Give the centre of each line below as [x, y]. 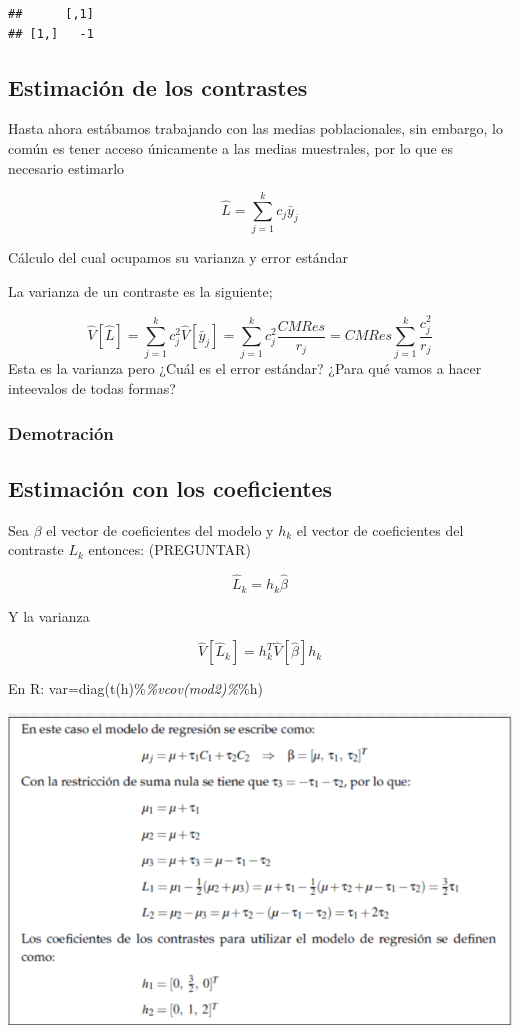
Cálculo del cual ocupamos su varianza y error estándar [178, 257]
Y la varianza [49, 615]
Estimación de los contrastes [158, 86]
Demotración [61, 432]
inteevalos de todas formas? [92, 388]
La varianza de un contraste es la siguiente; [140, 290]
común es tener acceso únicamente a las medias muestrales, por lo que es [231, 147]
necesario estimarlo [66, 167]
